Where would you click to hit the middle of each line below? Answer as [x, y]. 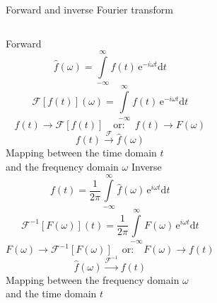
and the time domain [51, 293]
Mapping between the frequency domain [93, 279]
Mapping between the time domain [81, 153]
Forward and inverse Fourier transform [89, 9]
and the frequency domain [62, 166]
